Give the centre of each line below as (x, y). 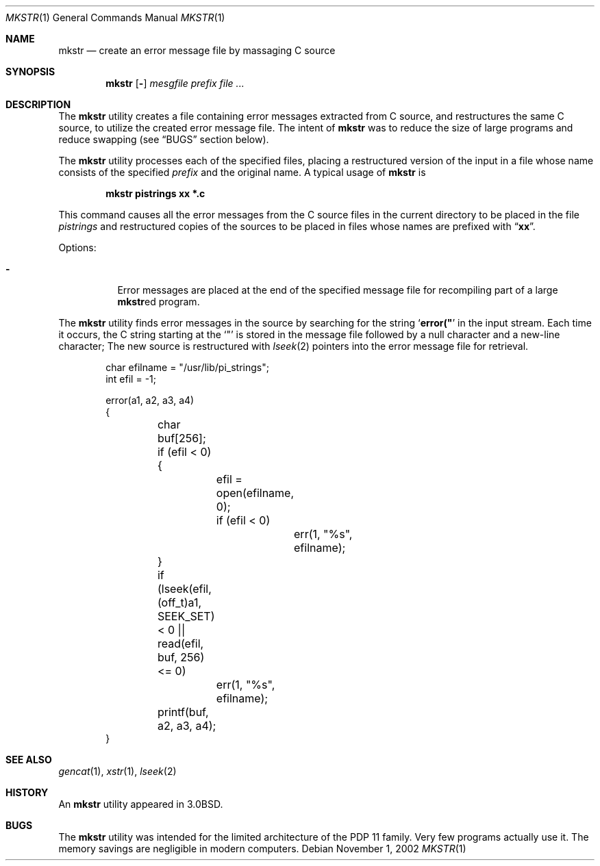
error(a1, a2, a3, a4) (150, 400)
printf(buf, (183, 712)
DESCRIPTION (38, 104)
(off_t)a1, (179, 602)
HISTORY (27, 792)
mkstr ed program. (159, 302)
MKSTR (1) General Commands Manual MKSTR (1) (115, 17)
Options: (77, 247)
